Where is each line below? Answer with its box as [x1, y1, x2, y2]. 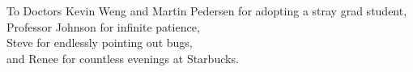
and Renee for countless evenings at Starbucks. [6, 49, 239, 66]
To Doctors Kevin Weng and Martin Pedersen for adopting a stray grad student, [6, 2, 407, 19]
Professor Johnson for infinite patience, [6, 18, 200, 35]
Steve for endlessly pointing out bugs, [6, 34, 193, 51]
